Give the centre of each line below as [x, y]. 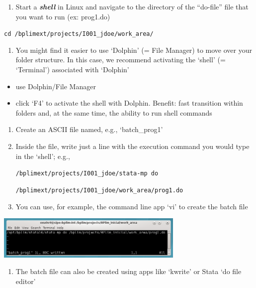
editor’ [26, 281]
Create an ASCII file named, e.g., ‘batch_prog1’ [89, 129]
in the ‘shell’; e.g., [43, 156]
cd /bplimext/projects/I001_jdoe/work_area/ [79, 34]
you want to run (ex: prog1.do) [63, 16]
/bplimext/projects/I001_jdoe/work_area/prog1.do [99, 190]
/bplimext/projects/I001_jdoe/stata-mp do [87, 174]
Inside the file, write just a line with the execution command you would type [132, 146]
